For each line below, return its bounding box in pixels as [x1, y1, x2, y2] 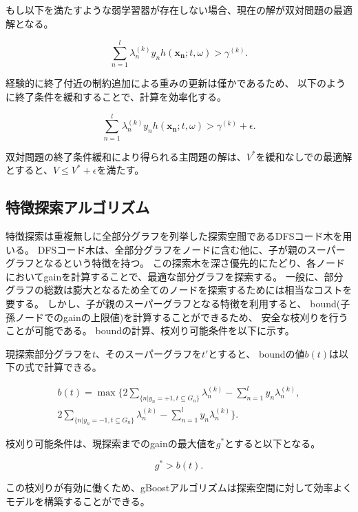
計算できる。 [43, 360, 102, 374]
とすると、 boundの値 [208, 346, 305, 360]
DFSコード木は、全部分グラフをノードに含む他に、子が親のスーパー [37, 242, 346, 256]
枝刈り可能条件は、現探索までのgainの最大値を [6, 436, 216, 450]
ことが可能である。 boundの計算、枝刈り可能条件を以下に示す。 [6, 323, 295, 338]
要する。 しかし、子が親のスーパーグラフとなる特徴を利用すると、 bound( [6, 296, 341, 310]
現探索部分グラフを [6, 346, 92, 360]
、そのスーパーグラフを [96, 346, 202, 360]
